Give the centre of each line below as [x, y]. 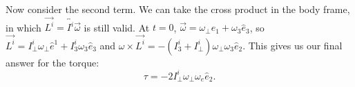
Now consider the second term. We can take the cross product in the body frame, [178, 9]
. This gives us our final [292, 45]
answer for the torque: [52, 62]
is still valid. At [117, 27]
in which [23, 27]
